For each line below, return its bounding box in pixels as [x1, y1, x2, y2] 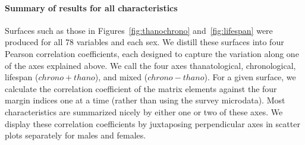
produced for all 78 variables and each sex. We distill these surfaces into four [5, 36, 284, 48]
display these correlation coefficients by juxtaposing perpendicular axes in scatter [5, 117, 300, 130]
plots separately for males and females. [5, 129, 146, 141]
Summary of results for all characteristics [5, 1, 178, 14]
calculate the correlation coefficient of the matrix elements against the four [5, 82, 277, 94]
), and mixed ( [95, 71, 148, 83]
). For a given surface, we [204, 71, 296, 83]
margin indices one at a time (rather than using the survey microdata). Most [5, 94, 285, 106]
